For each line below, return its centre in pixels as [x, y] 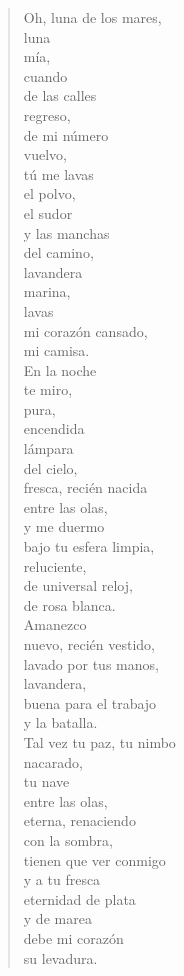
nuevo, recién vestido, [89, 644]
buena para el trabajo [90, 702]
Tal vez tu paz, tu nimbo [99, 741]
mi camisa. [56, 350]
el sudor [48, 212]
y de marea [57, 918]
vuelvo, [45, 154]
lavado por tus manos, [91, 663]
